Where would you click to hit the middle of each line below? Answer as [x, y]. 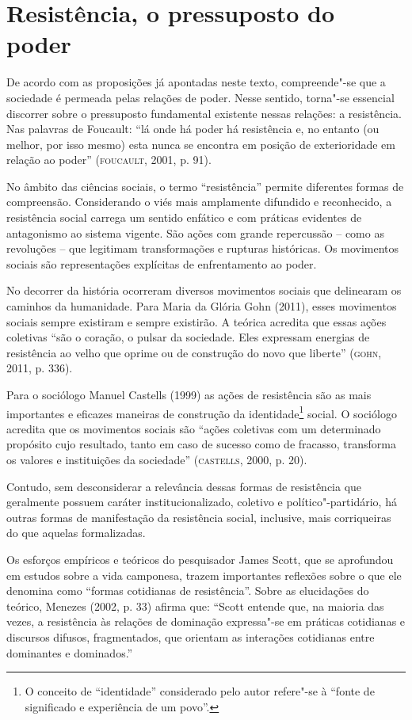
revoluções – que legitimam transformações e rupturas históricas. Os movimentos [203, 248]
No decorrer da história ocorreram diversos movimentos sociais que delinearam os [204, 290]
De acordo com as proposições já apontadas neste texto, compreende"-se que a [196, 82]
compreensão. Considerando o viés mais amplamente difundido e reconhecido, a [199, 202]
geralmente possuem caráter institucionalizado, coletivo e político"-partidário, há [202, 502]
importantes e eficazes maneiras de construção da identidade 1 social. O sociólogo [202, 412]
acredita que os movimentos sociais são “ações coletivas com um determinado [194, 428]
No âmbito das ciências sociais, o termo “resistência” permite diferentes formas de [205, 186]
